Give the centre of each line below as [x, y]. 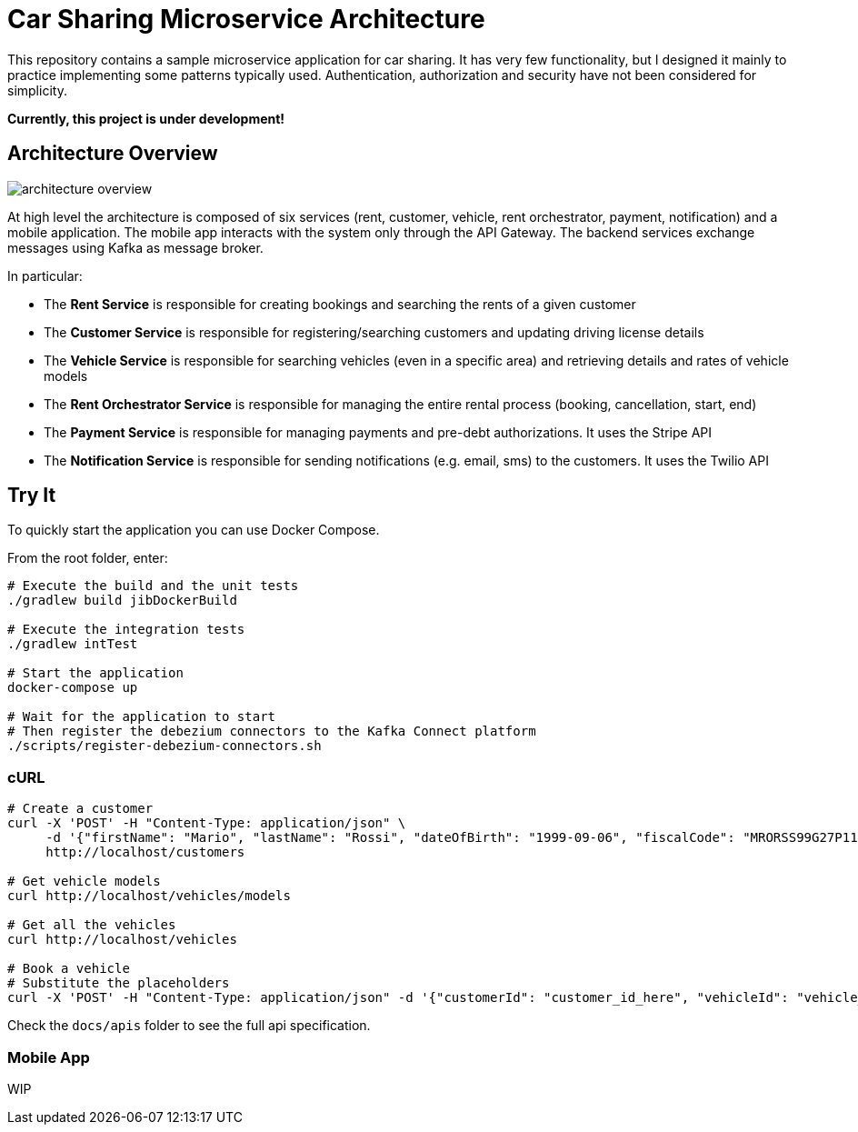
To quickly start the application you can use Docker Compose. [194, 530]
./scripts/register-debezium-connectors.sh [165, 746]
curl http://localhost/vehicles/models [149, 896]
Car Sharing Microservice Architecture [246, 19]
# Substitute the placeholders [119, 983]
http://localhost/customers [145, 852]
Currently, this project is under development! [146, 118]
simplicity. [37, 90]
